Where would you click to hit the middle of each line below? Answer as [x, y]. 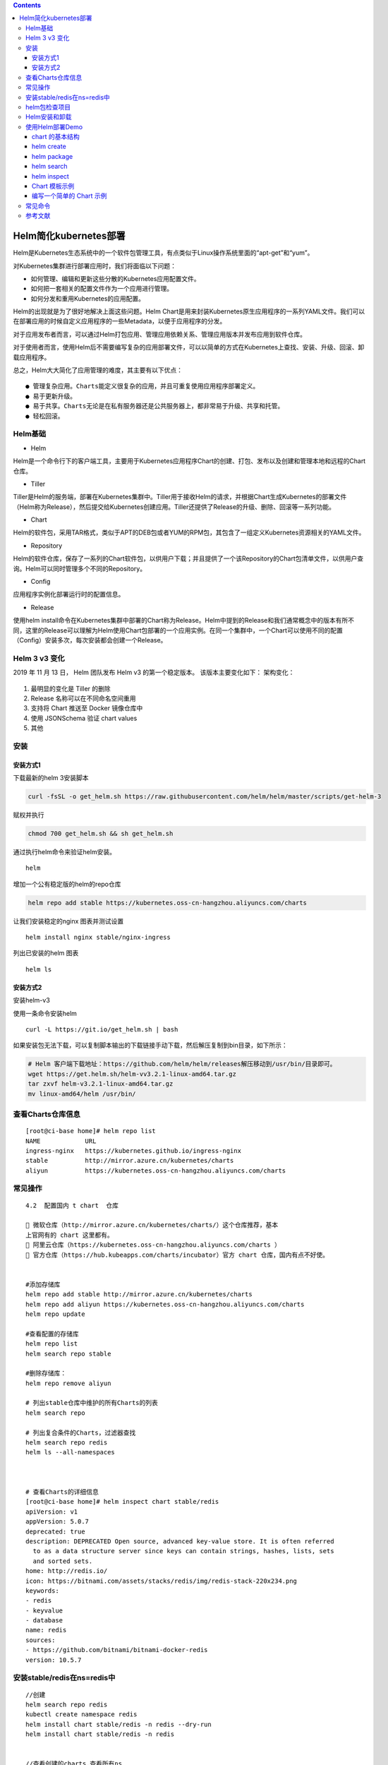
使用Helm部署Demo [54, 126]
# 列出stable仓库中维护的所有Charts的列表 [92, 1403]
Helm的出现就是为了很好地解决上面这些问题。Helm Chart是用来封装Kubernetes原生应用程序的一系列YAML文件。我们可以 [189, 311]
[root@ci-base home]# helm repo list [91, 1131]
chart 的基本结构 [56, 137]
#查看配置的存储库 [52, 1334]
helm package [53, 156]
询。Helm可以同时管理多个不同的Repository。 [80, 568]
